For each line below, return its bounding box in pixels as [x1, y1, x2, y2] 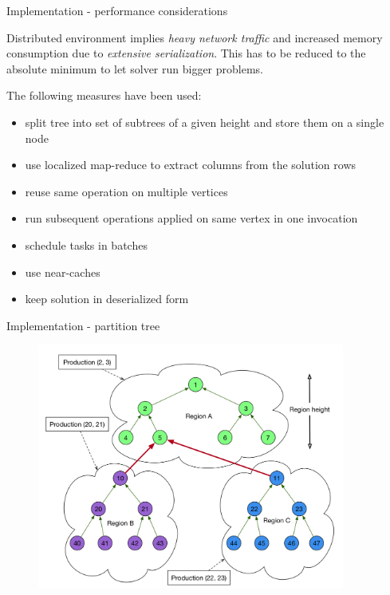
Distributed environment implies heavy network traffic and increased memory [6, 29, 383, 45]
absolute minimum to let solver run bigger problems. [6, 60, 263, 77]
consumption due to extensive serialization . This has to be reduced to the [6, 45, 366, 61]
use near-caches [25, 263, 100, 280]
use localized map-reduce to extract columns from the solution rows [25, 156, 356, 173]
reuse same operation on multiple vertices [25, 183, 228, 199]
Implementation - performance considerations [6, 2, 228, 18]
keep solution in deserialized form [25, 290, 189, 307]
